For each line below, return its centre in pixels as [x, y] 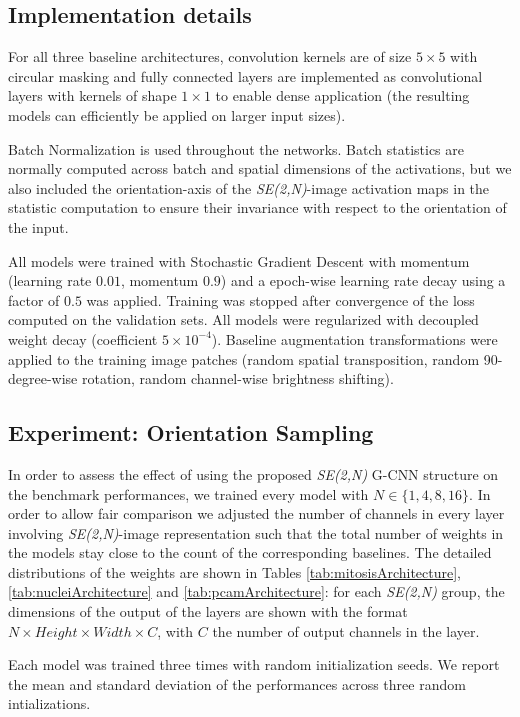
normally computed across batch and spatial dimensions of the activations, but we [260, 168]
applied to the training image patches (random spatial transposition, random [244, 358]
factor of [34, 299]
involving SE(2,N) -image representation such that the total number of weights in [256, 532]
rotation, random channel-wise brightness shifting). [237, 378]
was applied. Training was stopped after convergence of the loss [280, 299]
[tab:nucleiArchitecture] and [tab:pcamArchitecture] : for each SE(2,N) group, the [256, 591]
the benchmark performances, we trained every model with [188, 493]
